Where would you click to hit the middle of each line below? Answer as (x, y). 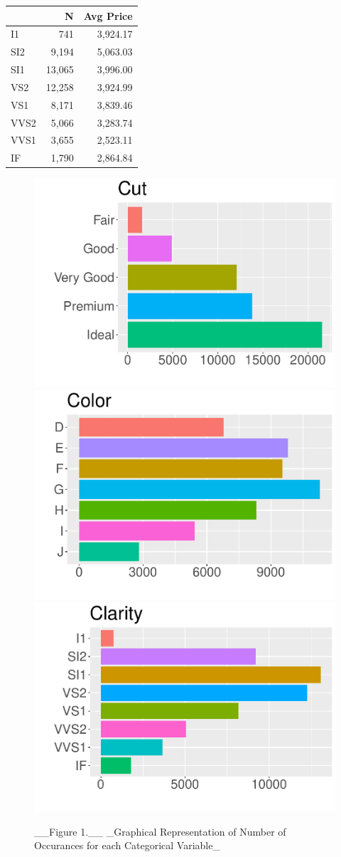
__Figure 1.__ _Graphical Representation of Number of (160, 831)
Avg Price (108, 15)
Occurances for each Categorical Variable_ (127, 845)
